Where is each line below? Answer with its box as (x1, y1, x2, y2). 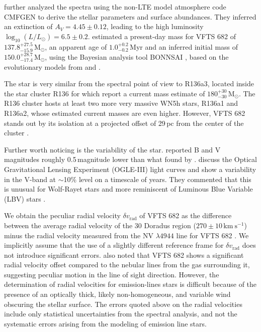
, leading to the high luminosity (106, 21, 204, 32)
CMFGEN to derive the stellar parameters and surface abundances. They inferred (4, 11, 256, 22)
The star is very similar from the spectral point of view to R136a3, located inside (4, 78, 254, 89)
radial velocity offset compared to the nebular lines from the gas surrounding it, (4, 259, 250, 270)
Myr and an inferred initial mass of (130, 41, 238, 52)
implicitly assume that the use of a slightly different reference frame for (4, 240, 224, 250)
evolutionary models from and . (4, 61, 101, 72)
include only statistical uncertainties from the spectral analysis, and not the (4, 308, 237, 319)
